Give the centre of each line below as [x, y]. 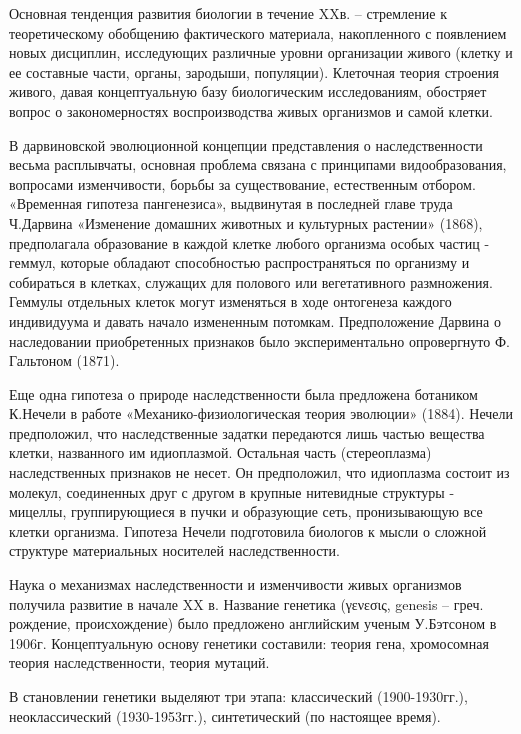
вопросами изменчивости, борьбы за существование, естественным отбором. [242, 183]
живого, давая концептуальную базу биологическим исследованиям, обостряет [248, 91]
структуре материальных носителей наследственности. [174, 550]
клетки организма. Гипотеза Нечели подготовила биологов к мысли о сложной [248, 530]
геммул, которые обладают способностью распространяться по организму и [239, 262]
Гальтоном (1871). [64, 360]
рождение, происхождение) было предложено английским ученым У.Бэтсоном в [253, 623]
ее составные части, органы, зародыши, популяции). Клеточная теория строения [254, 71]
